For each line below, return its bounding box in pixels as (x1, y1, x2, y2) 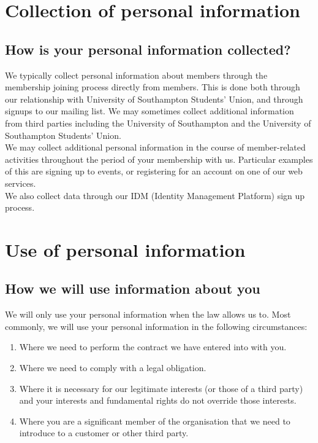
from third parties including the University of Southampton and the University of (5, 116, 311, 129)
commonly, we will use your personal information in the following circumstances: (5, 320, 308, 332)
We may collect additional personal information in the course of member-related (5, 141, 306, 154)
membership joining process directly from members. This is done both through (5, 80, 300, 93)
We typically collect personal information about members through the (5, 68, 268, 81)
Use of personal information (5, 237, 246, 262)
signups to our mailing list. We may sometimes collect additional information (5, 104, 294, 117)
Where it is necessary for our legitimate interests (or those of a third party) (19, 382, 303, 394)
